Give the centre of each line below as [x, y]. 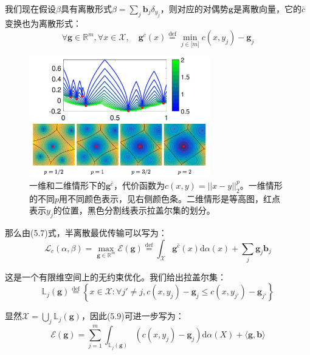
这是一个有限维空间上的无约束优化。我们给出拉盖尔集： [115, 276]
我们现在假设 [30, 8]
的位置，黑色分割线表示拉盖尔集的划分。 [134, 210]
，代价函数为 [139, 185]
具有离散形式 [86, 8]
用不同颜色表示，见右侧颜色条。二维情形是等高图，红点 [170, 198]
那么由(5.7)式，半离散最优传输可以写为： [86, 232]
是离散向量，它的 [267, 8]
